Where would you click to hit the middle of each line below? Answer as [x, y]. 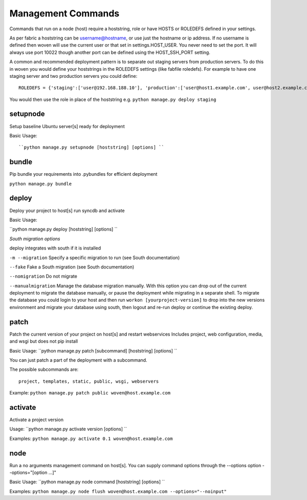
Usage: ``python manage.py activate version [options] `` [68, 429]
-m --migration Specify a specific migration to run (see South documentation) [95, 257]
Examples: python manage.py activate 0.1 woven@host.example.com [91, 439]
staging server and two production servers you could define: [73, 76]
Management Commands [64, 13]
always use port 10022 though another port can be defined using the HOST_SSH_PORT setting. [110, 52]
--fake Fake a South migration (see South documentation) [72, 267]
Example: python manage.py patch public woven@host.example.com [90, 393]
